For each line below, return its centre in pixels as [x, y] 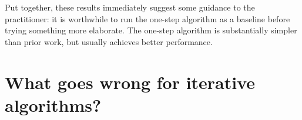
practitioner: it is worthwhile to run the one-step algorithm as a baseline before [147, 18]
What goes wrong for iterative [130, 82]
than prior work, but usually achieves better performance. [109, 41]
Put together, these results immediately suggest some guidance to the [130, 7]
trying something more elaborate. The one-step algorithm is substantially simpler [151, 30]
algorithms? [53, 104]
